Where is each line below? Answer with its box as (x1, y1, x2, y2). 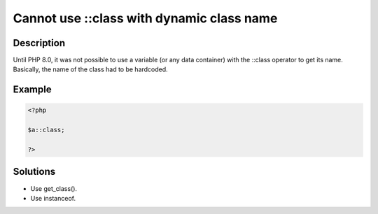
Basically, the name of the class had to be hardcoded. (13, 65, 168, 73)
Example (13, 84, 52, 96)
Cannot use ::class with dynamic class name (13, 10, 278, 26)
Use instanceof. (30, 194, 76, 202)
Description (13, 37, 66, 49)
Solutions (13, 166, 56, 178)
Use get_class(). (30, 184, 77, 192)
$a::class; (27, 126, 65, 134)
